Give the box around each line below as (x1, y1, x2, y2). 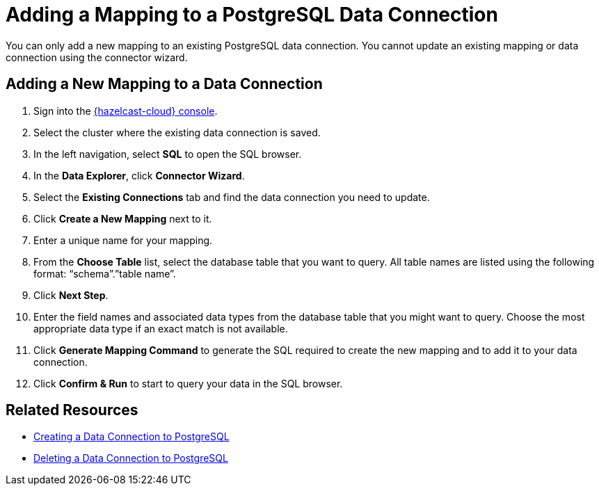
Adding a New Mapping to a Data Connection (6, 75, 323, 93)
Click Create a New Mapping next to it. (33, 212, 212, 225)
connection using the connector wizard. (6, 51, 188, 63)
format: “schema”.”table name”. (33, 267, 176, 280)
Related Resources (6, 401, 138, 419)
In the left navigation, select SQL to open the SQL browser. (33, 147, 302, 160)
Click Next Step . (33, 289, 109, 301)
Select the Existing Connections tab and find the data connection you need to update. (33, 191, 430, 203)
